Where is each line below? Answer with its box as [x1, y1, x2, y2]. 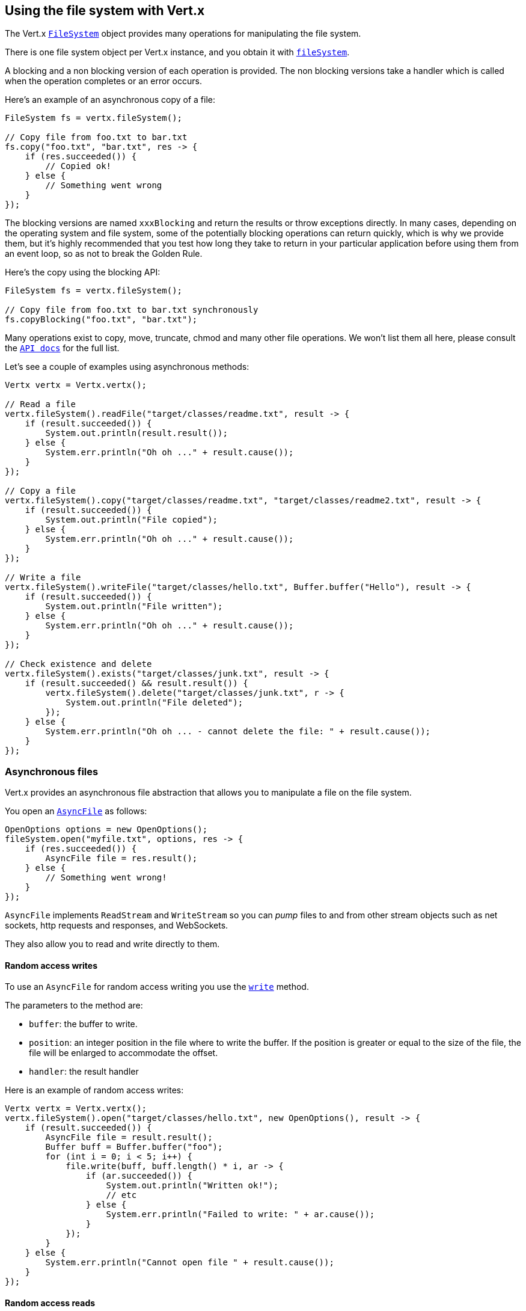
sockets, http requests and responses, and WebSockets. [5, 920, 228, 931]
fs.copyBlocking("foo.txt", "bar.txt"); [5, 315, 198, 325]
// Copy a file [5, 486, 76, 496]
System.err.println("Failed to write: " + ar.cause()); [106, 1209, 375, 1220]
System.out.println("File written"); [45, 601, 223, 612]
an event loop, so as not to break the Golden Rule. [5, 248, 203, 259]
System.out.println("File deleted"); [66, 698, 243, 708]
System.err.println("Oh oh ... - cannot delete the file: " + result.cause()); [45, 726, 431, 737]
